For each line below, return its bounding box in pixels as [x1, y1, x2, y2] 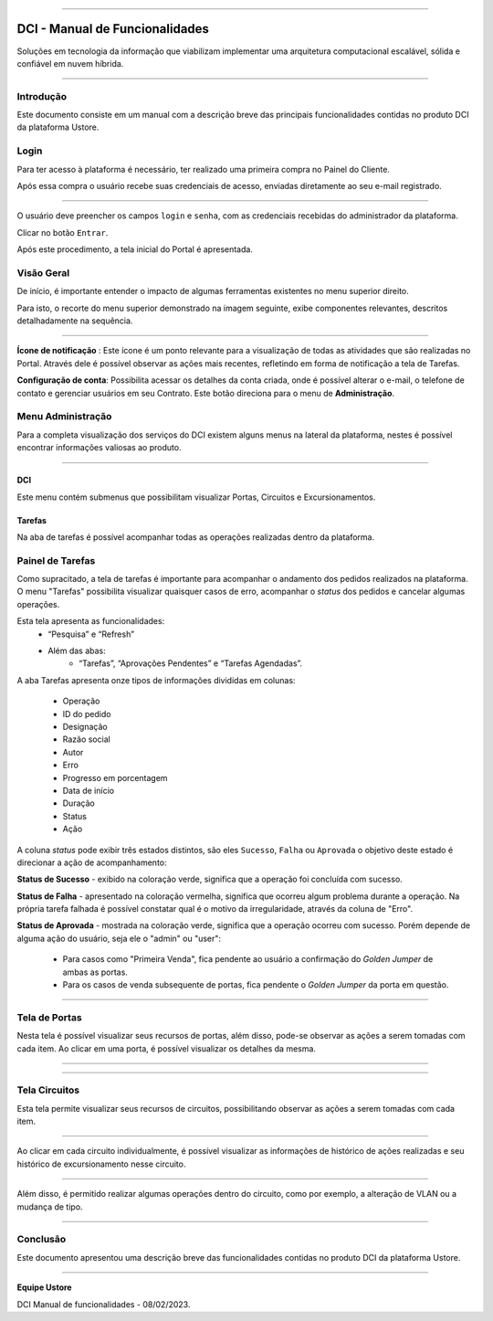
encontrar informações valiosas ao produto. [16, 442, 182, 453]
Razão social [62, 734, 111, 745]
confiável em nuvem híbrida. [16, 58, 124, 69]
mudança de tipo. [16, 1201, 83, 1212]
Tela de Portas [16, 1010, 82, 1023]
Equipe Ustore [16, 1282, 72, 1293]
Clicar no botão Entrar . [16, 227, 109, 238]
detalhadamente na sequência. [16, 315, 133, 326]
